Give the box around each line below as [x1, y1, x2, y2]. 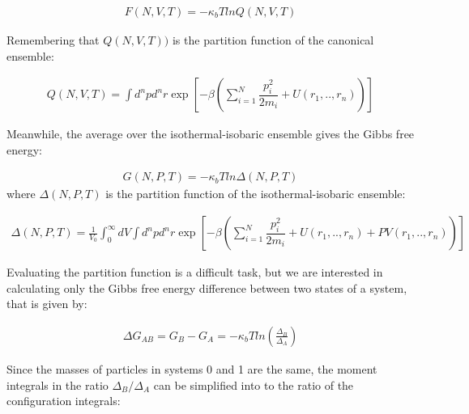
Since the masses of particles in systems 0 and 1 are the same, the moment [6, 360, 377, 377]
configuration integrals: [6, 392, 121, 409]
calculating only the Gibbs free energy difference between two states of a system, [6, 279, 407, 296]
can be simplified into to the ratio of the [153, 376, 354, 393]
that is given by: [6, 295, 87, 312]
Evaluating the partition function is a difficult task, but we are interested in [6, 264, 383, 281]
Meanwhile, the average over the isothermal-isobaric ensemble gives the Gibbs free [6, 125, 415, 142]
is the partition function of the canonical [172, 32, 374, 49]
